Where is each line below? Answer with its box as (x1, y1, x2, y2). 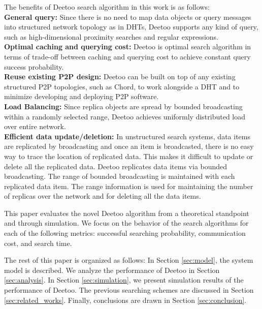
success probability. (4, 61, 64, 72)
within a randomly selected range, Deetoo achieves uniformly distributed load (4, 111, 246, 121)
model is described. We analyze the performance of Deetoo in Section (4, 264, 220, 275)
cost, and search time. (4, 237, 72, 248)
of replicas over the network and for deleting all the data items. (4, 191, 201, 201)
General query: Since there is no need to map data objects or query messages (4, 11, 251, 22)
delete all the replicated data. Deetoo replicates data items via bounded (4, 161, 227, 171)
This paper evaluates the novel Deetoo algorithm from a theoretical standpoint (4, 207, 249, 218)
